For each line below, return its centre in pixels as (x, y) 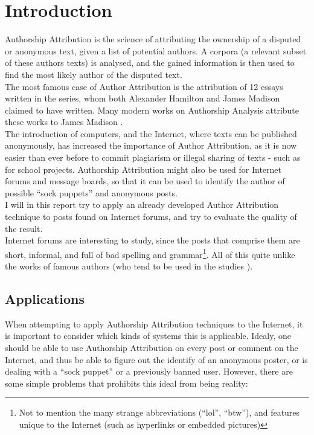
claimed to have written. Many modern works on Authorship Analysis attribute (152, 110)
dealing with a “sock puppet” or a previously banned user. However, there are (149, 371)
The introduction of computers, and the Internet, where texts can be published (151, 133)
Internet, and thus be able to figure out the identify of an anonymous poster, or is (156, 359)
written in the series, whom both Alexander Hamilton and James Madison (143, 98)
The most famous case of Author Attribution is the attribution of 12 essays (144, 86)
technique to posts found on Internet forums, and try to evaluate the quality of (151, 217)
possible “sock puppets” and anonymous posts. (91, 192)
